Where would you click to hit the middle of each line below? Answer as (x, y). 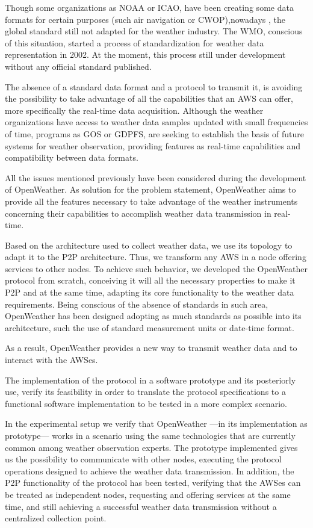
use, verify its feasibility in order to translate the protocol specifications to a (145, 392)
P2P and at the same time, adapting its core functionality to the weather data (150, 292)
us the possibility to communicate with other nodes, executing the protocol (143, 459)
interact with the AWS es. (51, 360)
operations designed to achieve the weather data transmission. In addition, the (150, 471)
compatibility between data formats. (72, 157)
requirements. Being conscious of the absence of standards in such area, (137, 304)
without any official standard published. (78, 66)
